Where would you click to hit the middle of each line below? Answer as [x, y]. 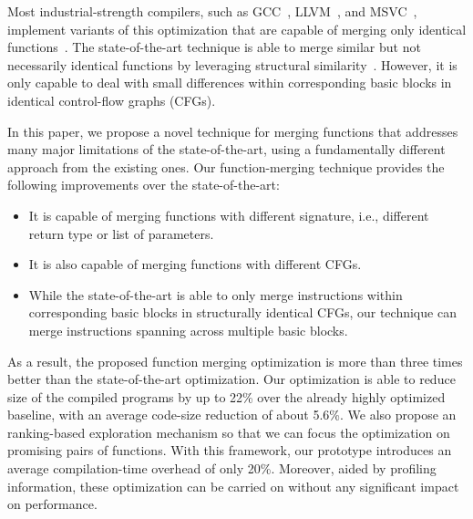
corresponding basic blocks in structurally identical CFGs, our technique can [242, 312]
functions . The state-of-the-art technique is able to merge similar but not [214, 47]
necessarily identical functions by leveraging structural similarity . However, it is [232, 64]
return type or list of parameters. [121, 233]
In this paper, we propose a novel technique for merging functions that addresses [233, 131]
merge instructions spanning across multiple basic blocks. [188, 330]
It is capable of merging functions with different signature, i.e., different [229, 215]
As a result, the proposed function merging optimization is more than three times [235, 361]
